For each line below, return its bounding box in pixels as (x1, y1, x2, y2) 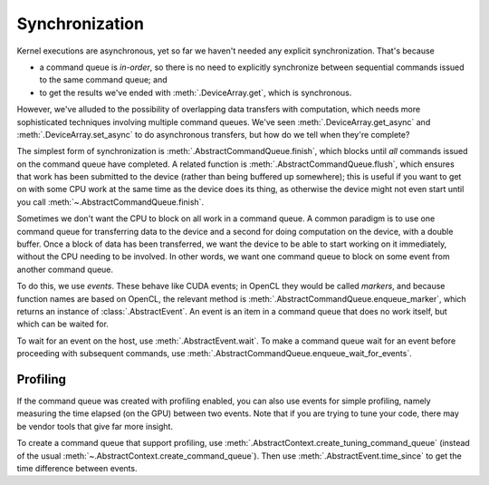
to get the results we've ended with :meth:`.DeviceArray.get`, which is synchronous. (39, 87, 352, 98)
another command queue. (16, 264, 113, 275)
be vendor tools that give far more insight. (16, 421, 174, 432)
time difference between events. (16, 463, 138, 473)
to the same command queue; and (39, 74, 168, 85)
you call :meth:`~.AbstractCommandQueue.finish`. (16, 196, 204, 208)
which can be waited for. (16, 318, 109, 330)
